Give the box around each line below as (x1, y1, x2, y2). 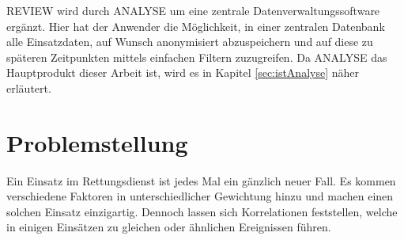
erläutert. (6, 79, 51, 96)
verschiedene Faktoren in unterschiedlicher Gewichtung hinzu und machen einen (6, 188, 394, 204)
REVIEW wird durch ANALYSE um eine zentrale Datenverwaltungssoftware (6, 2, 380, 18)
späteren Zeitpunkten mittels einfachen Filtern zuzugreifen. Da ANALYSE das (6, 48, 387, 65)
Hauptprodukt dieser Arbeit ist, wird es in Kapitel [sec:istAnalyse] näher (6, 64, 359, 81)
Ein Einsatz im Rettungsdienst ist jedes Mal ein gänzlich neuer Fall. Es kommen (6, 172, 396, 189)
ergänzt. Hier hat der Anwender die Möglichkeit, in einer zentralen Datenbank (6, 17, 385, 34)
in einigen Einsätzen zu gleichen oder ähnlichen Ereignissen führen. (6, 219, 331, 235)
